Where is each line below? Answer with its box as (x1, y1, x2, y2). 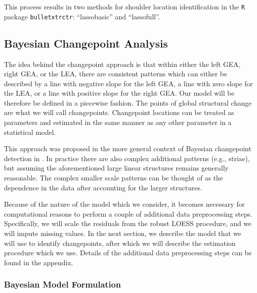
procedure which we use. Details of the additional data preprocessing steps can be (4, 247, 252, 258)
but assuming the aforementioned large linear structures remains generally (4, 163, 229, 173)
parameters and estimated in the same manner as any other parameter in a (4, 117, 232, 127)
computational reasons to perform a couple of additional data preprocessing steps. (4, 208, 253, 219)
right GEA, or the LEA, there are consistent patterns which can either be (4, 68, 227, 79)
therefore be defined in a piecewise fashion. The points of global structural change (4, 97, 252, 108)
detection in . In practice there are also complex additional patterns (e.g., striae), (4, 153, 250, 163)
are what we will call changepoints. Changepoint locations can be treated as (4, 107, 234, 117)
